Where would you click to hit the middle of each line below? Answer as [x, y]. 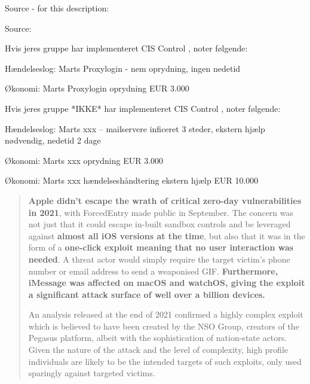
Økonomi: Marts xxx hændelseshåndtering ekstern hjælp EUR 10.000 [132, 180]
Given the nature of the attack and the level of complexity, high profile [158, 350]
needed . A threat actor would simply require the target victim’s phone [159, 259]
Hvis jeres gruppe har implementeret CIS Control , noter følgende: [126, 48]
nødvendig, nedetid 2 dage [53, 140]
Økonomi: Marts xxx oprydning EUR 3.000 [84, 160]
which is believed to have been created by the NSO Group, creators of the [164, 326]
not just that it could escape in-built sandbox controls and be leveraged [159, 224]
